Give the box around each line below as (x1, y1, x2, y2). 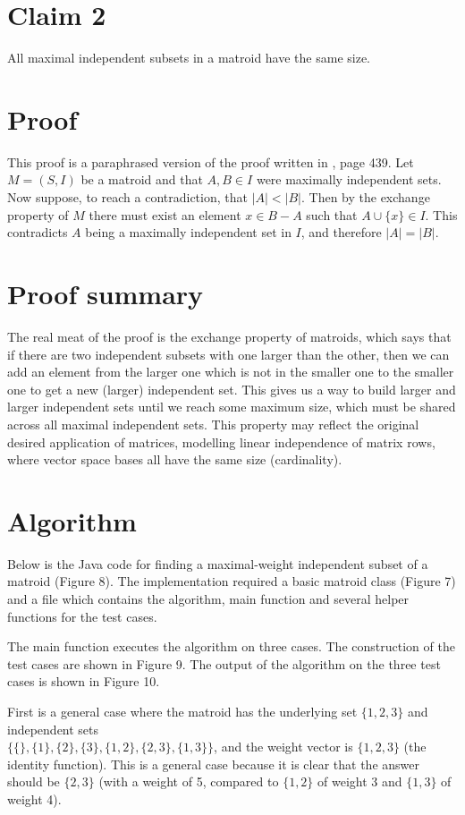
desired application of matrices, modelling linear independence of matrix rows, (7, 432, 435, 451)
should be (7, 772, 60, 791)
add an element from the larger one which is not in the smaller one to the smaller (7, 362, 454, 381)
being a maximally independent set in (85, 223, 292, 242)
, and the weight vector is (214, 737, 353, 756)
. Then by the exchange (300, 188, 430, 207)
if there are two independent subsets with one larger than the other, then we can (7, 344, 450, 363)
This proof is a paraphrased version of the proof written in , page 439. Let (7, 152, 414, 171)
